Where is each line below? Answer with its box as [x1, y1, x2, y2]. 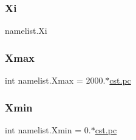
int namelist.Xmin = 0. [5, 123, 91, 136]
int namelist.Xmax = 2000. [5, 74, 106, 87]
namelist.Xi [5, 24, 47, 37]
